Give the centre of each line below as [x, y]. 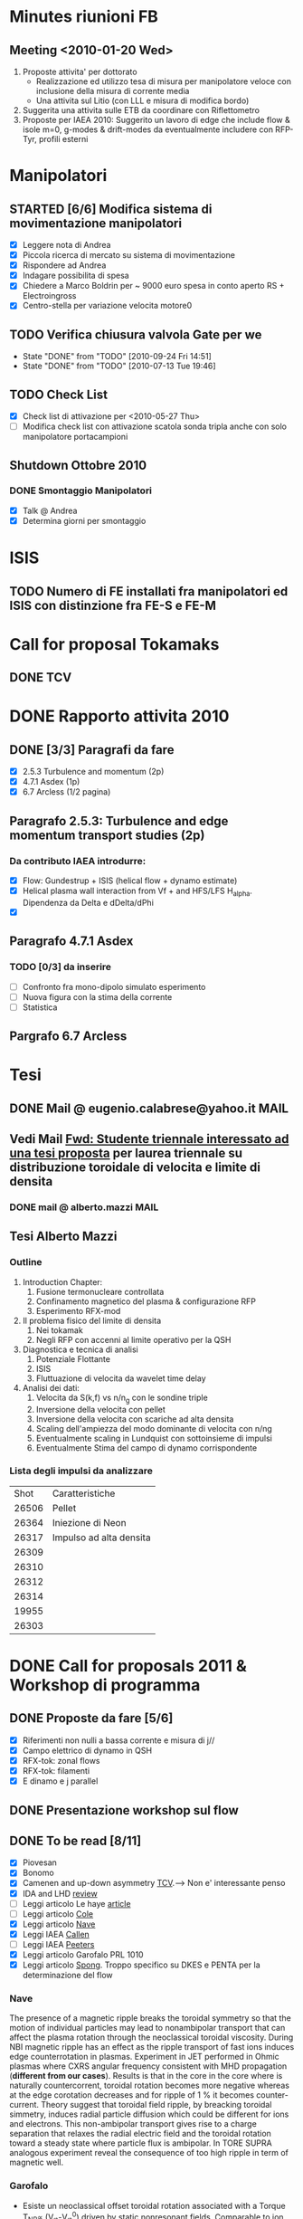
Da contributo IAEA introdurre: [78, 861]
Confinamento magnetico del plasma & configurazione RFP [146, 1301]
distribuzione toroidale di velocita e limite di [135, 1168]
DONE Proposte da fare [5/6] [91, 1718]
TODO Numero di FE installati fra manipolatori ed [149, 591]
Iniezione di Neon [89, 1522]
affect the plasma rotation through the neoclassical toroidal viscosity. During [151, 2037]
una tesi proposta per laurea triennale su [126, 1153]
